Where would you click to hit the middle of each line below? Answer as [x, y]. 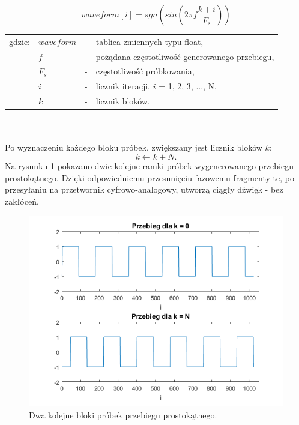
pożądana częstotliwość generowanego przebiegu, [185, 56]
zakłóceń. [22, 201]
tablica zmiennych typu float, [149, 41]
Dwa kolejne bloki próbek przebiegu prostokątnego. [123, 414]
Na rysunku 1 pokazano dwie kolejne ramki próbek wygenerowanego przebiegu [149, 166]
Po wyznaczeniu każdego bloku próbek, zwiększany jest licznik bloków [134, 147]
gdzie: [20, 41]
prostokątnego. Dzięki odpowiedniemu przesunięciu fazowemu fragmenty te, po [149, 177]
